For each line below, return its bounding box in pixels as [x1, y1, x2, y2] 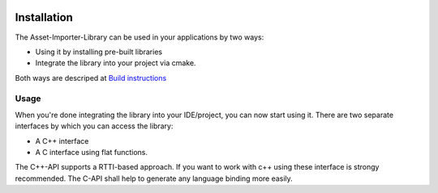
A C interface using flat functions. [35, 148, 148, 157]
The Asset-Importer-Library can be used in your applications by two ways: [15, 32, 264, 42]
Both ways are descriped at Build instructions [15, 73, 167, 82]
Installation [15, 10, 73, 24]
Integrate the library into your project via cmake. [35, 58, 196, 68]
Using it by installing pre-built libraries [35, 47, 162, 57]
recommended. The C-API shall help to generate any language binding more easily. [15, 174, 294, 183]
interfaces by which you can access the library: [15, 121, 174, 131]
